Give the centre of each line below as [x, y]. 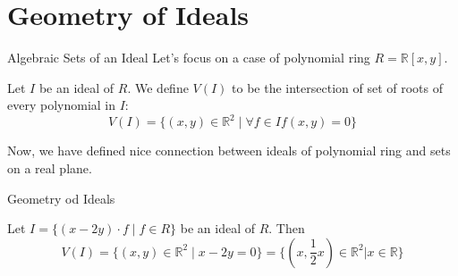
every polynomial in [62, 105]
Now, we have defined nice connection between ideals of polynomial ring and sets [229, 151]
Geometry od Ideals [61, 198]
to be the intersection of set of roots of [337, 87]
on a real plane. [50, 168]
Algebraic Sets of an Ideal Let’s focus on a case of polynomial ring [189, 58]
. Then [287, 228]
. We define [158, 87]
